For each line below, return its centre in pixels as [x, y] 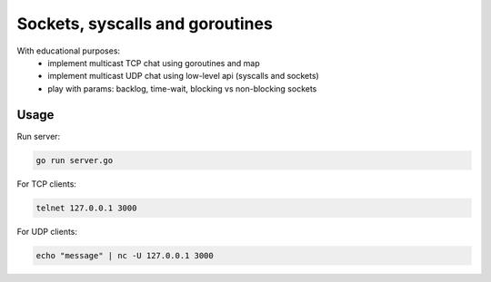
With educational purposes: [69, 51]
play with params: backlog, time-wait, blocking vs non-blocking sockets [182, 88]
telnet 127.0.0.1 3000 [86, 208]
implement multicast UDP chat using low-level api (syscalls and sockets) [184, 76]
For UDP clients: [47, 231]
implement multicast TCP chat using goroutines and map [154, 63]
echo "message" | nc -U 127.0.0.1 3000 [125, 255]
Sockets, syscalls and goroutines [145, 24]
